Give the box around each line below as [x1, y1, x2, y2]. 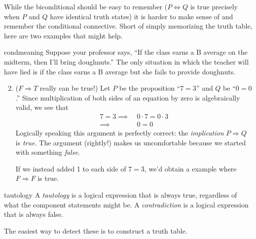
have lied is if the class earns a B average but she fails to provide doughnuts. [4, 66, 236, 76]
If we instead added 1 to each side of [15, 163, 126, 173]
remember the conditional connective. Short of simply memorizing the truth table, [4, 21, 253, 31]
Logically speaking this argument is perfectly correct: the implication [15, 128, 224, 137]
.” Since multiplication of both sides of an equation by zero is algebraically [15, 92, 240, 102]
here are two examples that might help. [4, 30, 123, 40]
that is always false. [4, 209, 63, 219]
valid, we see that [15, 102, 69, 112]
